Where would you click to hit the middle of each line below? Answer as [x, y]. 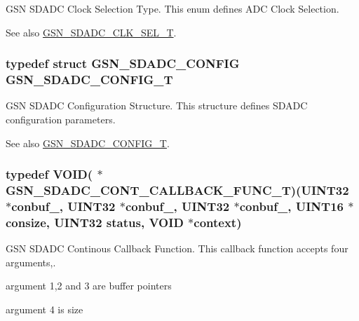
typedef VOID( [49, 174]
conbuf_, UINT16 [291, 206]
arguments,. [31, 262]
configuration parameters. [61, 119]
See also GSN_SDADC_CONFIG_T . [88, 143]
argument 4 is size [45, 309]
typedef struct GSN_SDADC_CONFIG [123, 63]
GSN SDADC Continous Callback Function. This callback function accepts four [177, 248]
